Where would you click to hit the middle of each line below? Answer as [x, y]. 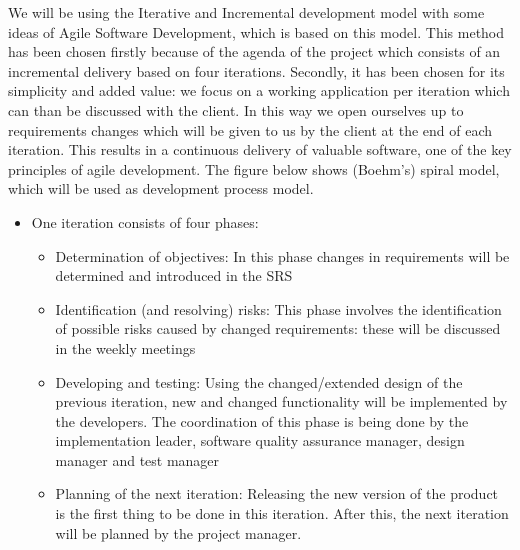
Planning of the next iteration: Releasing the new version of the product [277, 493]
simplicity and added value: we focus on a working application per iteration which [259, 90]
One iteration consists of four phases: [145, 221]
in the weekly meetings [125, 347]
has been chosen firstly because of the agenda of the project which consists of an [254, 51]
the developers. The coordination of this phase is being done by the [262, 420]
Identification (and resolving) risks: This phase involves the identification [278, 308]
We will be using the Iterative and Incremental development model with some [246, 12]
